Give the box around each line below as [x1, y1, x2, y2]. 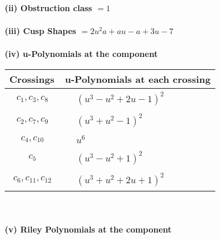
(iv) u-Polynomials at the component [5, 48, 158, 60]
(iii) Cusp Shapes [5, 25, 76, 37]
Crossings [9, 72, 55, 86]
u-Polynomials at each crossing [65, 72, 211, 86]
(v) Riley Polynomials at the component [5, 223, 172, 235]
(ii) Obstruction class [5, 2, 92, 14]
